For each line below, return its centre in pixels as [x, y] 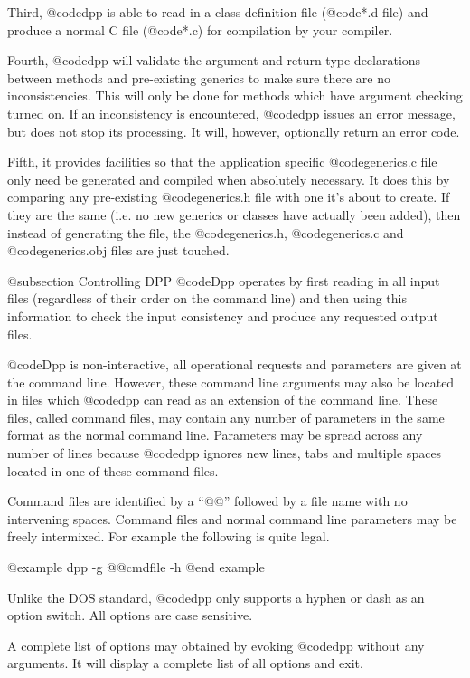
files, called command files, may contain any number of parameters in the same [226, 417]
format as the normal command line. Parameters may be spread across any [215, 435]
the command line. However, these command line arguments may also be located [231, 382]
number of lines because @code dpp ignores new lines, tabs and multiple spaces [225, 453]
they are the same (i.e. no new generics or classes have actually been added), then [234, 214]
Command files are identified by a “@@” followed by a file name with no [207, 501]
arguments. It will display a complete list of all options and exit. [185, 663]
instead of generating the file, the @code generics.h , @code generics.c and [206, 232]
